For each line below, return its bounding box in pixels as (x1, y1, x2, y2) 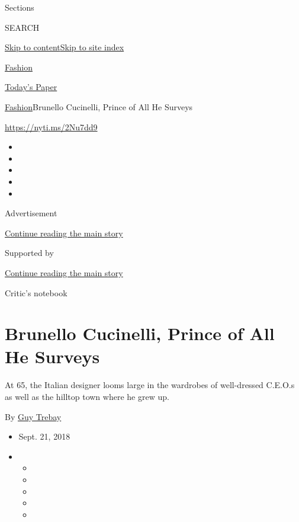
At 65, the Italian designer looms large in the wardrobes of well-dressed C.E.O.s (5, 379, 295, 391)
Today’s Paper (5, 81, 57, 93)
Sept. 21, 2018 (18, 430, 70, 443)
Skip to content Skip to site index (5, 41, 124, 53)
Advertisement (5, 207, 57, 219)
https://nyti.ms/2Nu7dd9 (5, 120, 98, 133)
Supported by (5, 246, 54, 259)
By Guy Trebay (5, 410, 62, 422)
